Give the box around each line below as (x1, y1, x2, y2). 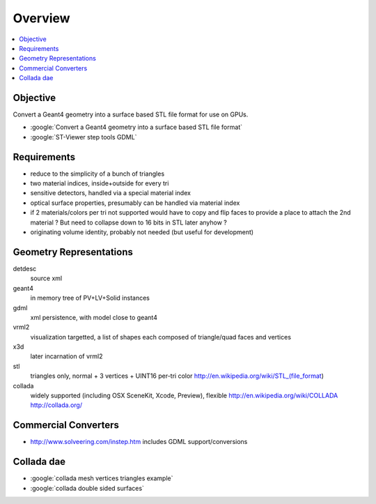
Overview (13, 10, 70, 26)
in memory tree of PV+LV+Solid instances (30, 293, 150, 303)
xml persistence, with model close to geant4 (30, 313, 158, 321)
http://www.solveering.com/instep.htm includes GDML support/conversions (30, 438, 248, 446)
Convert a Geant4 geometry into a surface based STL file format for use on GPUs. (13, 110, 249, 119)
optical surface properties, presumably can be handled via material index (30, 199, 240, 207)
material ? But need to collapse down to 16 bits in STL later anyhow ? (30, 218, 228, 227)
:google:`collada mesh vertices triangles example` (30, 474, 173, 482)
